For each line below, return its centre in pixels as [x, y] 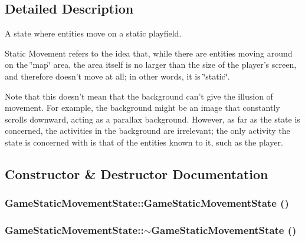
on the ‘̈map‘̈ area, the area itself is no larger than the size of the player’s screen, [151, 65]
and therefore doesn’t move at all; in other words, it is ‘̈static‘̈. [117, 76]
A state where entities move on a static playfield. [93, 33]
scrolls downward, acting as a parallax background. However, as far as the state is [152, 119]
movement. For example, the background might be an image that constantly [142, 108]
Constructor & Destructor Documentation [137, 174]
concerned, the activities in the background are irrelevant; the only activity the [147, 131]
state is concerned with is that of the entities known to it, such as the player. [144, 142]
